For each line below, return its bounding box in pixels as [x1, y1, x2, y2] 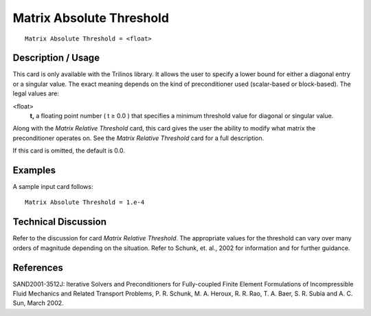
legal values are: [12, 89, 60, 98]
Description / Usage [12, 52, 100, 64]
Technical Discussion [12, 216, 106, 228]
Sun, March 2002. [12, 299, 65, 307]
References [12, 262, 63, 273]
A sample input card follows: [12, 183, 93, 191]
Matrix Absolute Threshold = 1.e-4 [25, 199, 145, 206]
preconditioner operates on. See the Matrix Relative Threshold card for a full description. [12, 134, 265, 142]
